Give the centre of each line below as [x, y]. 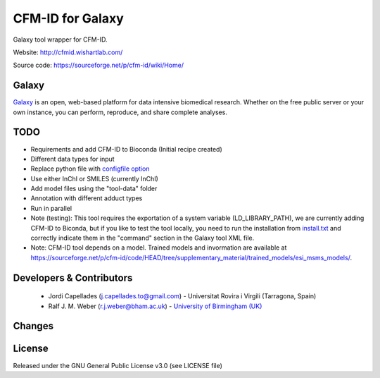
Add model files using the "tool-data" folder [94, 189]
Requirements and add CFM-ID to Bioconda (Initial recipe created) [127, 149]
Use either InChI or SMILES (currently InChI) [94, 178]
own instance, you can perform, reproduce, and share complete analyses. [120, 112]
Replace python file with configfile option [90, 169]
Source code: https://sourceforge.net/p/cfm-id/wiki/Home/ [99, 65]
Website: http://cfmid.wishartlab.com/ [68, 52]
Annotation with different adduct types [87, 198]
